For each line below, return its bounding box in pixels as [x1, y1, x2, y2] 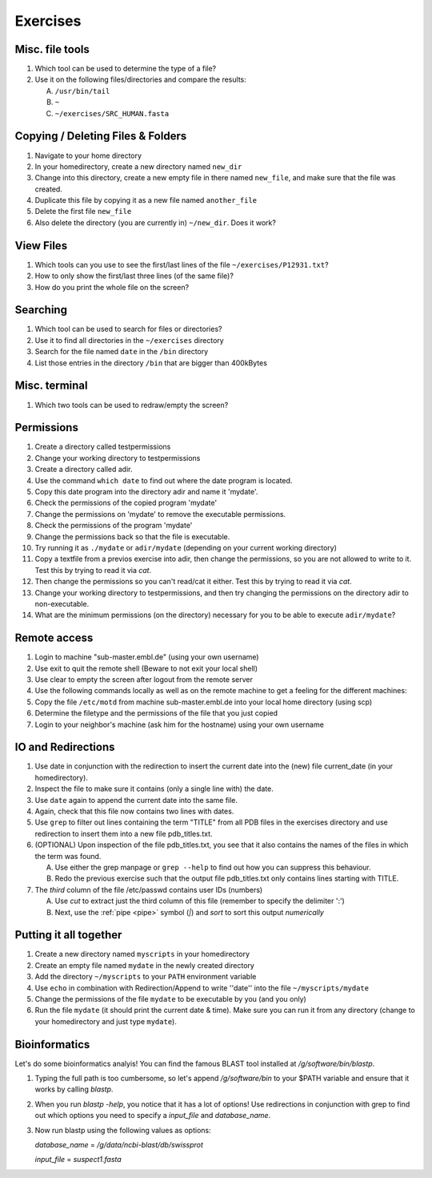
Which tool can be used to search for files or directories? [34, 325, 222, 334]
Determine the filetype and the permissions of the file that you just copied [34, 708, 278, 718]
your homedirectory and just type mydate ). [34, 1016, 178, 1026]
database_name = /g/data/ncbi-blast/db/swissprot [34, 1140, 204, 1150]
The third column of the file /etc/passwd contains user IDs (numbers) [34, 885, 263, 894]
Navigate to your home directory [34, 151, 142, 160]
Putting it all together [14, 928, 122, 942]
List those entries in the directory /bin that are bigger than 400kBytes [34, 357, 268, 368]
